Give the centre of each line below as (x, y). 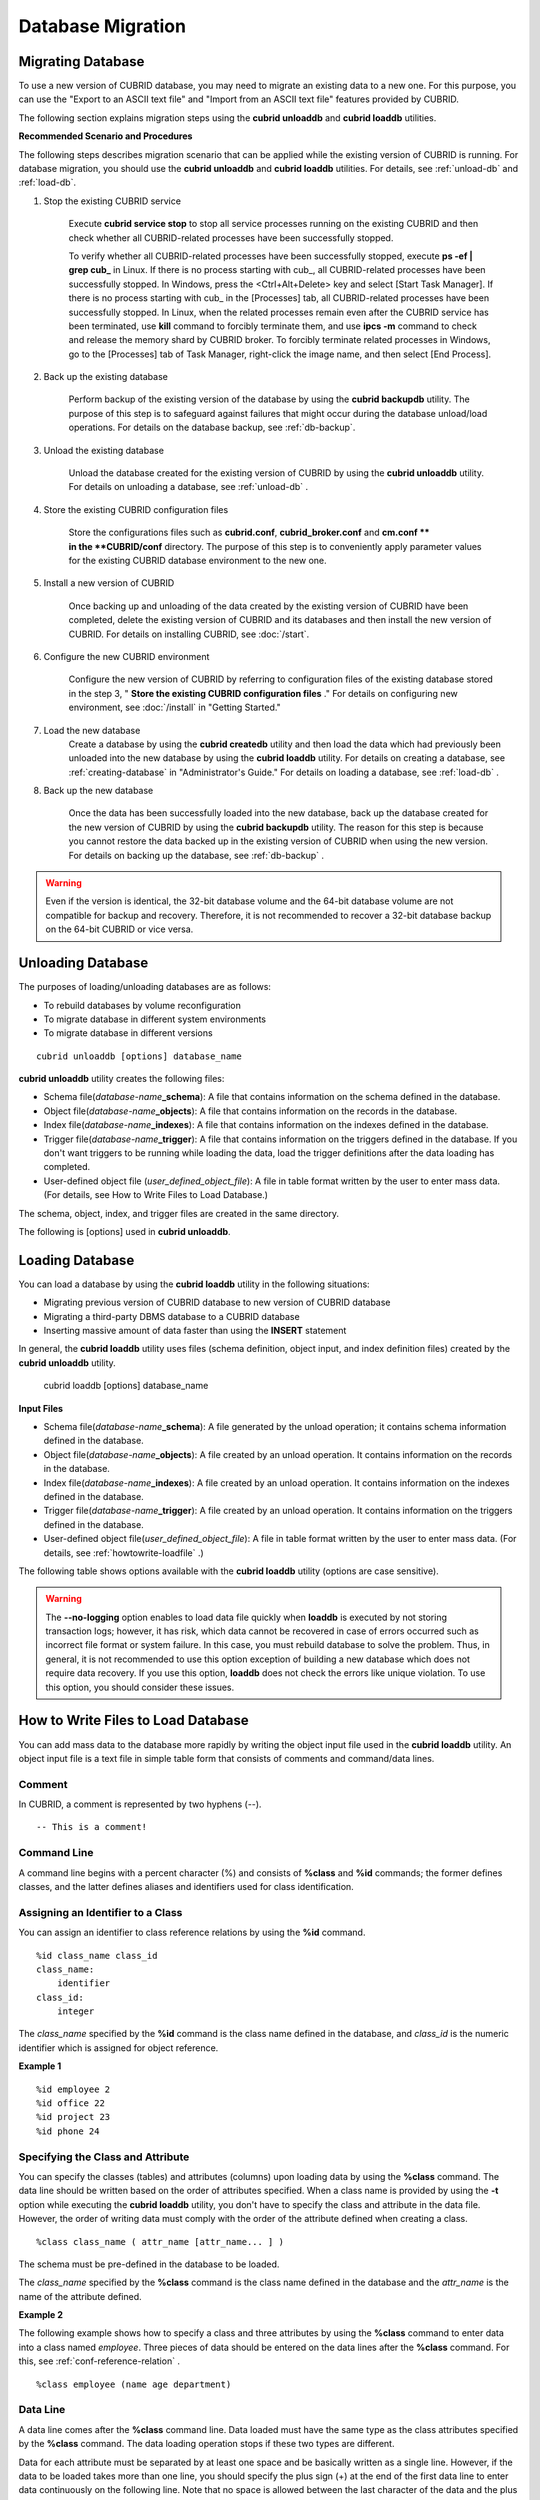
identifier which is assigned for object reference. (118, 2047)
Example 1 (40, 2066)
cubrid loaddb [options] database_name (126, 1386)
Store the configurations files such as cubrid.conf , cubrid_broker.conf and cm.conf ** (249, 532)
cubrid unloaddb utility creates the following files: (121, 1079)
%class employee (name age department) (134, 2384)
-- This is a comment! (92, 1827)
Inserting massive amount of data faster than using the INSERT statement (195, 1331)
